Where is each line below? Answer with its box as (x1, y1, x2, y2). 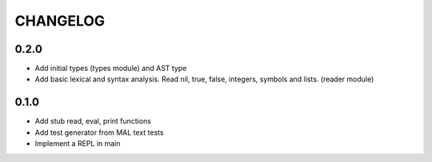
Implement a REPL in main (34, 139, 121, 148)
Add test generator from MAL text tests (34, 128, 164, 137)
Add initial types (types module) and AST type (34, 64, 187, 73)
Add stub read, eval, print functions (34, 117, 152, 126)
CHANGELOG (14, 12, 106, 30)
